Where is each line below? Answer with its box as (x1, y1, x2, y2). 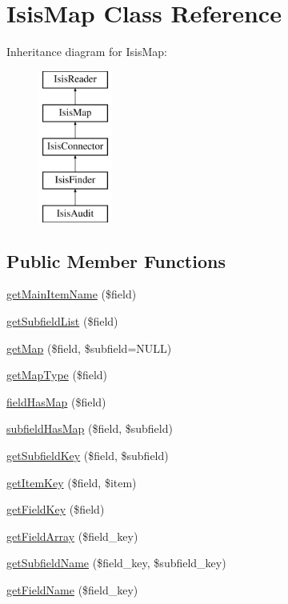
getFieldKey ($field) (6, 501, 105, 518)
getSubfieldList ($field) (6, 313, 118, 330)
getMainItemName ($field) (6, 286, 137, 302)
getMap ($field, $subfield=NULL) (6, 339, 172, 356)
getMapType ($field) (6, 366, 108, 383)
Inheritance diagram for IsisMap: (6, 43, 167, 60)
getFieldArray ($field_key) (6, 527, 138, 544)
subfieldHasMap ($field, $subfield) (6, 420, 173, 437)
